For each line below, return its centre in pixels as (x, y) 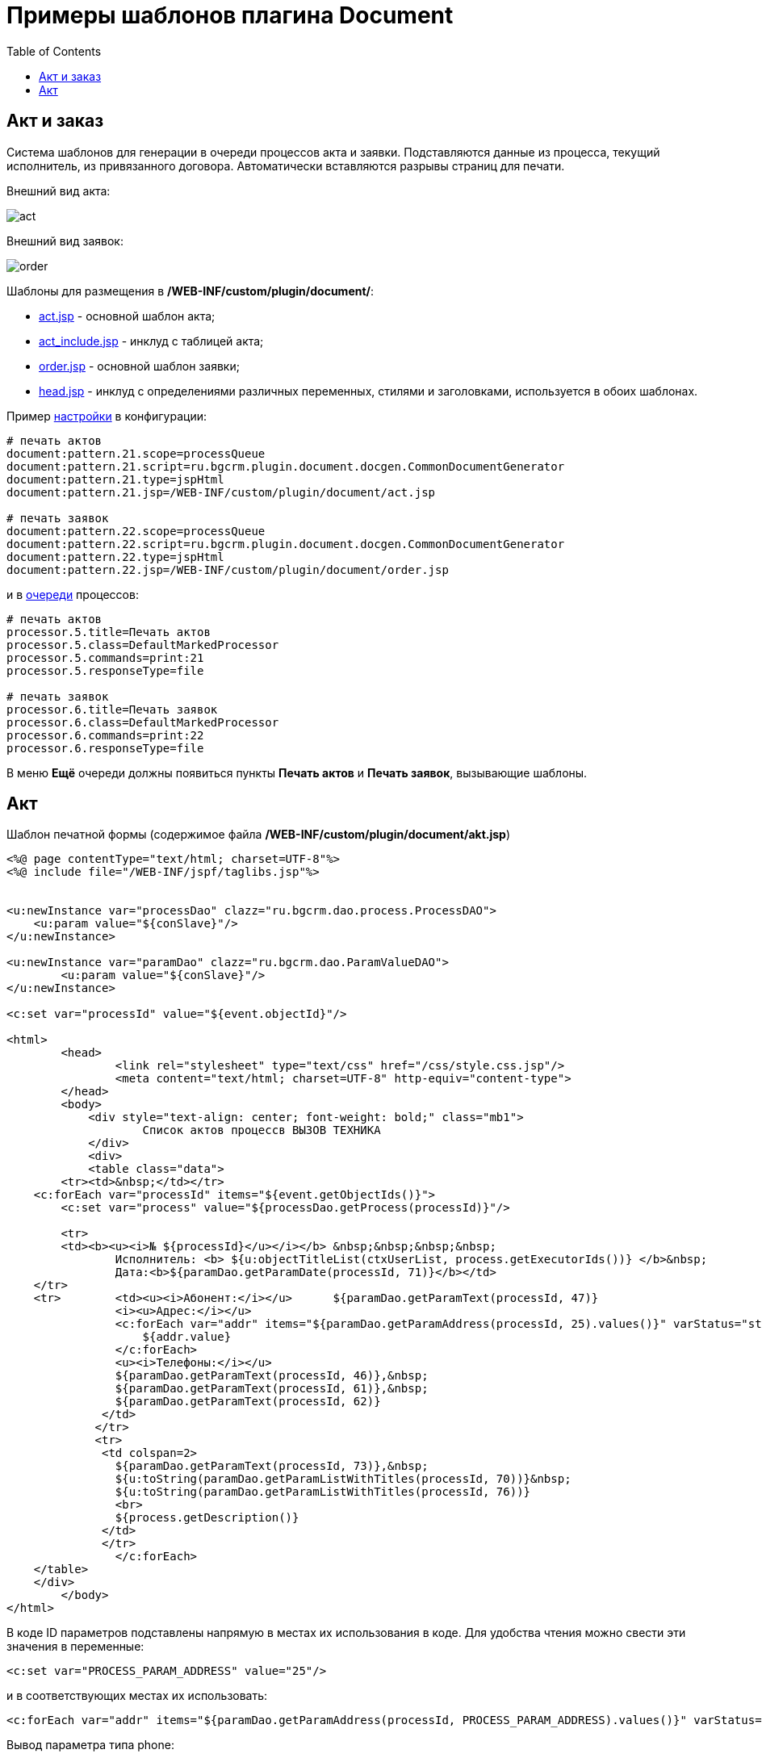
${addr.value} (187, 1337)
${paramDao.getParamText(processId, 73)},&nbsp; (272, 1466)
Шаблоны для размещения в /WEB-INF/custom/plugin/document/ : (190, 291)
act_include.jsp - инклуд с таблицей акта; (151, 341)
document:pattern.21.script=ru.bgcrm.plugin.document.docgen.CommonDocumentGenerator (286, 466)
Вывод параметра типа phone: (90, 1745)
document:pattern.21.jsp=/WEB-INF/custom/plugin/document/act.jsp (221, 492)
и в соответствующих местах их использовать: (137, 1696)
